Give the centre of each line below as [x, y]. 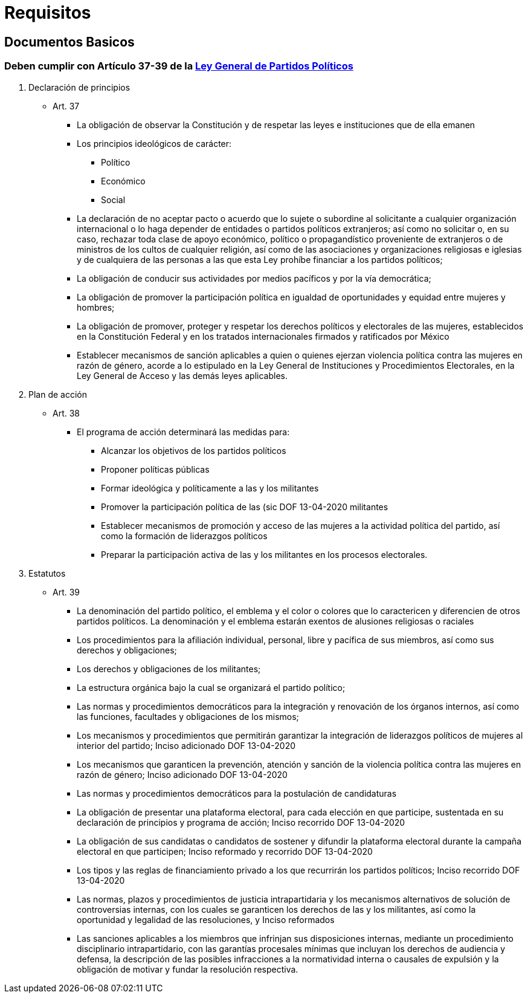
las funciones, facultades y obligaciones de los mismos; [188, 716]
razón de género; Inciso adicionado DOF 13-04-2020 [182, 774]
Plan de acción [58, 394]
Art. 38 [66, 413]
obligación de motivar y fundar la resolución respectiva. [188, 969]
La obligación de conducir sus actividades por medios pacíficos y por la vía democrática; [254, 278]
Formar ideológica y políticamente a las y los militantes [210, 488]
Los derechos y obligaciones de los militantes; [169, 669]
